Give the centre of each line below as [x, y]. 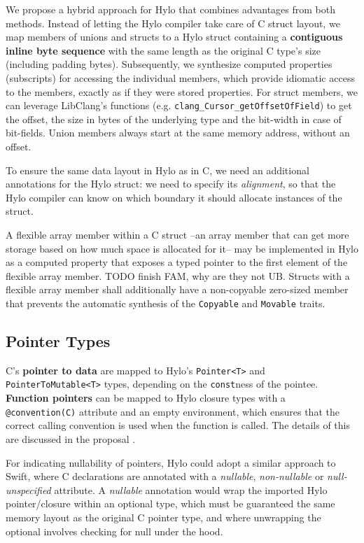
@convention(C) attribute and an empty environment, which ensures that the [173, 411]
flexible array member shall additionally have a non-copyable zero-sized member [177, 289]
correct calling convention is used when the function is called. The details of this [178, 425]
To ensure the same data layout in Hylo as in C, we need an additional [157, 170]
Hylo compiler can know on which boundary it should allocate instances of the [174, 197]
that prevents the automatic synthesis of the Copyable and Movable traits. [166, 303]
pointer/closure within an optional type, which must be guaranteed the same [170, 503]
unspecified [28, 489]
